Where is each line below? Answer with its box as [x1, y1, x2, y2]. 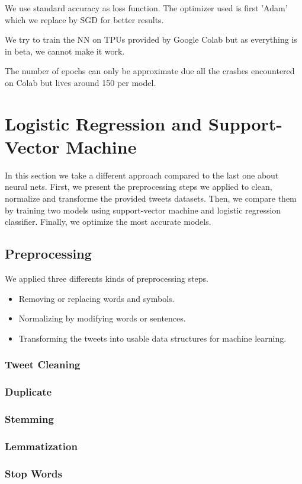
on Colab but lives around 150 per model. [5, 76, 156, 88]
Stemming [5, 412, 54, 426]
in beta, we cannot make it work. [5, 44, 125, 57]
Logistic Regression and [5, 111, 203, 135]
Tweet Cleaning [5, 357, 81, 372]
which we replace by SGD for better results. [5, 13, 164, 26]
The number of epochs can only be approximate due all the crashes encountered [5, 65, 295, 77]
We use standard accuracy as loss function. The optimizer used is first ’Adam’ [5, 2, 288, 14]
